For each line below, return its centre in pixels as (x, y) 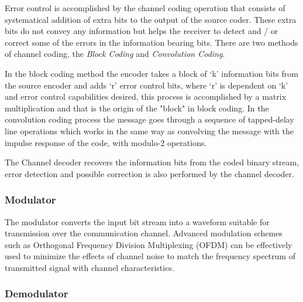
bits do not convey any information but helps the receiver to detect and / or (142, 31)
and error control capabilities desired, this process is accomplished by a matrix (146, 96)
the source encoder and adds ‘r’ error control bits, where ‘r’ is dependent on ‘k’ (147, 85)
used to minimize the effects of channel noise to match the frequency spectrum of (150, 256)
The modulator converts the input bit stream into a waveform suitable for (137, 221)
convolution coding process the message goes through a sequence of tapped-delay (149, 119)
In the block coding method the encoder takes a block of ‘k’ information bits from (151, 73)
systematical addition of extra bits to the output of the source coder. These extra (151, 19)
